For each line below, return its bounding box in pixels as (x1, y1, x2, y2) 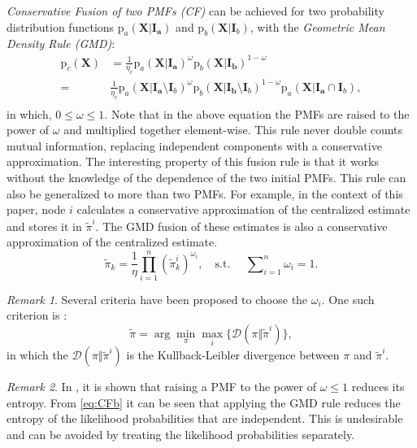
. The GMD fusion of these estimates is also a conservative (95, 217, 388, 234)
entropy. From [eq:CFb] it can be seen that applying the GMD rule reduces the (7, 394, 401, 411)
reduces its (351, 378, 405, 395)
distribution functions (7, 18, 115, 35)
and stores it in (7, 217, 82, 234)
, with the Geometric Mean (250, 18, 385, 35)
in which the (7, 346, 68, 363)
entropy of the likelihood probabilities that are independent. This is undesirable (7, 410, 403, 427)
